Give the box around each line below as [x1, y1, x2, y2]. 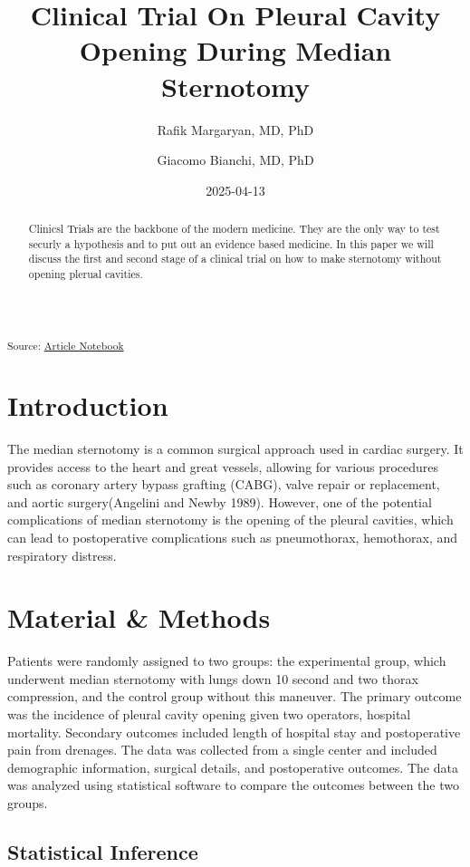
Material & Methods [7, 599, 271, 636]
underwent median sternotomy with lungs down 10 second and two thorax [7, 669, 418, 688]
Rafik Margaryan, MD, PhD [157, 120, 314, 139]
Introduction [7, 387, 168, 424]
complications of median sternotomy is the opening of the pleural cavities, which [7, 510, 454, 529]
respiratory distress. [7, 545, 117, 564]
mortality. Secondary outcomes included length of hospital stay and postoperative [7, 722, 461, 741]
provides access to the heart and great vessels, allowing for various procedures [7, 457, 439, 476]
